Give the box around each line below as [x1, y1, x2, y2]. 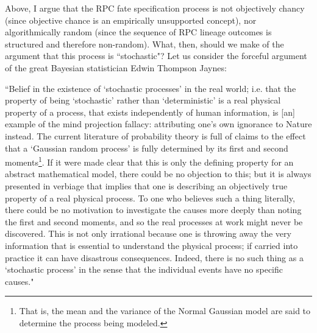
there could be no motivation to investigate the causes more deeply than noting [5, 203, 302, 216]
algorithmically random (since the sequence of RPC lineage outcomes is [5, 26, 272, 38]
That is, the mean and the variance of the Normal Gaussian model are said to [19, 304, 311, 317]
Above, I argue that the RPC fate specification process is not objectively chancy [5, 2, 305, 14]
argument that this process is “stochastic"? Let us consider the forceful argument [5, 49, 307, 62]
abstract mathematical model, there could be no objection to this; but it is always [5, 167, 312, 180]
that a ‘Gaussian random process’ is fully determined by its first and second [5, 141, 288, 154]
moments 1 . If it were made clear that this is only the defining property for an [5, 154, 294, 168]
